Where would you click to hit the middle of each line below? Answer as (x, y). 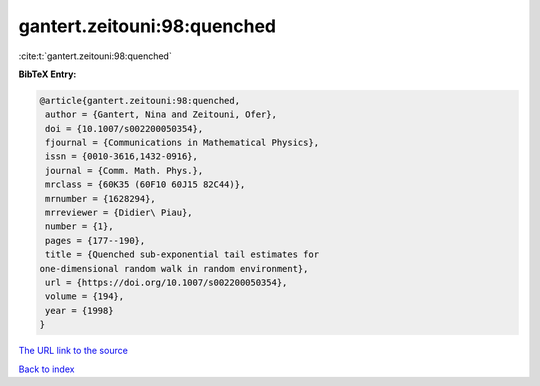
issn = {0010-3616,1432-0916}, (122, 156)
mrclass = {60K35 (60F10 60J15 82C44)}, (145, 184)
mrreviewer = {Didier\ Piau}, (119, 213)
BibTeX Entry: (47, 74)
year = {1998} (79, 310)
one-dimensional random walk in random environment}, (174, 268)
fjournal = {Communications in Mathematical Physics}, (182, 143)
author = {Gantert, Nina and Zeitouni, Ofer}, (161, 114)
